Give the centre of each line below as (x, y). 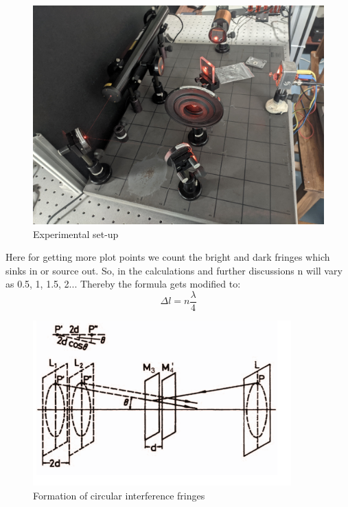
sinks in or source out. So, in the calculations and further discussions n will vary (174, 270)
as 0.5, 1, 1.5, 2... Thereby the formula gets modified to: (123, 284)
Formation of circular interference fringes (119, 495)
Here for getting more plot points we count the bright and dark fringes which (168, 257)
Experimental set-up (76, 234)
